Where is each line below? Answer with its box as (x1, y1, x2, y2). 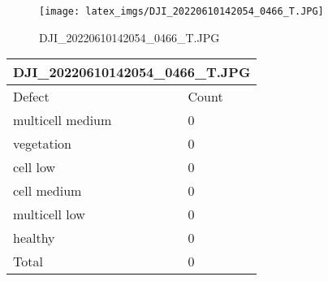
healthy (13, 228, 55, 248)
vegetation (13, 134, 72, 153)
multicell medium (13, 110, 112, 130)
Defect (13, 87, 50, 106)
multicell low (13, 205, 85, 224)
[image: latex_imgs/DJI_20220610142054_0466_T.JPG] (39, 6, 324, 17)
